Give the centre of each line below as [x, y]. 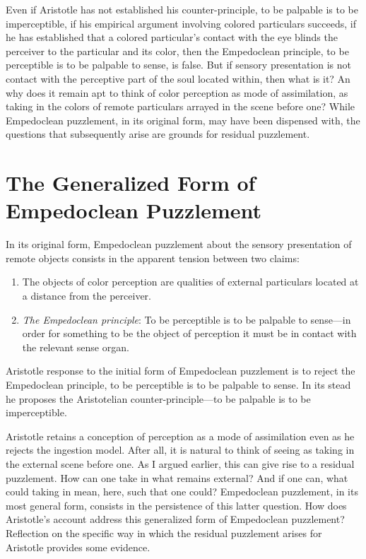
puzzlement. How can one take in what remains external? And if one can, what [177, 477]
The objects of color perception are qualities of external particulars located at [190, 282]
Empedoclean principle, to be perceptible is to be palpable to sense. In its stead [178, 384]
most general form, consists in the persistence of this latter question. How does [176, 505]
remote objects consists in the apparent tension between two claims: [153, 258]
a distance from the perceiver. [87, 296]
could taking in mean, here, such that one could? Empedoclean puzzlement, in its [182, 492]
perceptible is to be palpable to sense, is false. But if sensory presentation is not [179, 65]
